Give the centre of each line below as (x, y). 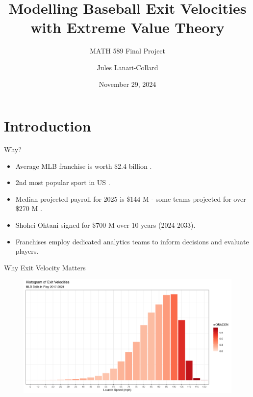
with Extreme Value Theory (127, 27)
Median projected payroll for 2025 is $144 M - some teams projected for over (131, 198)
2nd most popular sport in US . (63, 182)
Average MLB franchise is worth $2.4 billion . (84, 166)
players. (27, 251)
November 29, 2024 (127, 84)
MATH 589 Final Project (127, 51)
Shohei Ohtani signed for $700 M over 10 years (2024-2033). (105, 225)
